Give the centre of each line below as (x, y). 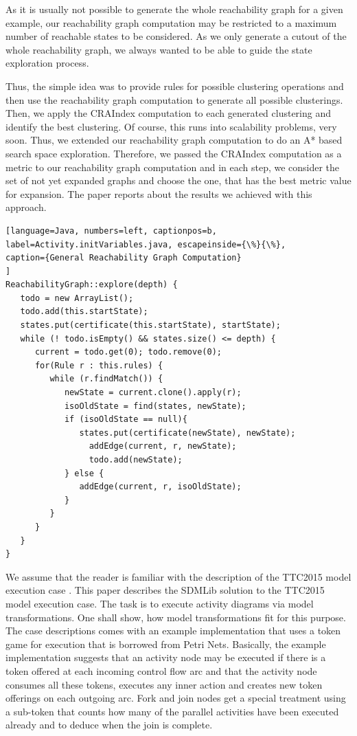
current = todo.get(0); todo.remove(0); (128, 352)
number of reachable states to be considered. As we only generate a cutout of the (176, 36)
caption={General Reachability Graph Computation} (124, 258)
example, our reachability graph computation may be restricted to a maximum (171, 22)
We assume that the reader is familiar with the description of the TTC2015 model (178, 576)
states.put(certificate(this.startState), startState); (150, 325)
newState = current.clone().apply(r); (153, 393)
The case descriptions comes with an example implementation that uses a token (173, 631)
